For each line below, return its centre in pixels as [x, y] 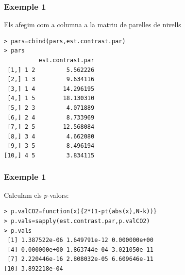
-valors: [58, 195]
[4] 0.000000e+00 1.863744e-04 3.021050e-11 [80, 249]
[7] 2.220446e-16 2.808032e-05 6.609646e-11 [80, 259]
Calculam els [23, 195]
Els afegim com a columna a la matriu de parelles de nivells [92, 25]
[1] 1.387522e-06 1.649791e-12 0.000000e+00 [80, 240]
